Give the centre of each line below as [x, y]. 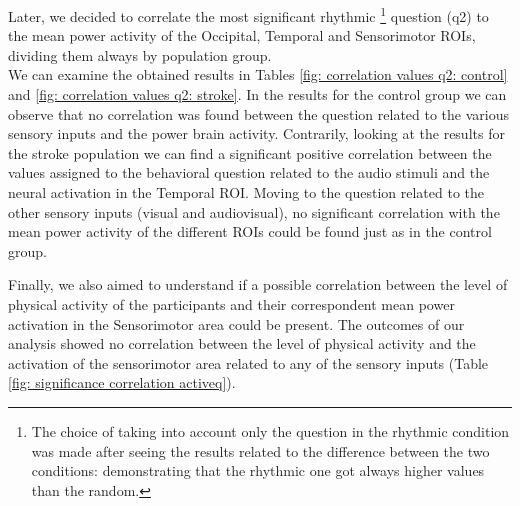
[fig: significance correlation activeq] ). [122, 382]
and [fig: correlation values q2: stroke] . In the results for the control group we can [257, 94]
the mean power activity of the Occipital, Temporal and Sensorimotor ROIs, [242, 35]
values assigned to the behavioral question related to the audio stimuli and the [249, 172]
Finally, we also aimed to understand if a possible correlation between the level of [258, 284]
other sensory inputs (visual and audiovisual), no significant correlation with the [254, 211]
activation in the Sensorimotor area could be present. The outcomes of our [236, 323]
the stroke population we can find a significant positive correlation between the [250, 152]
